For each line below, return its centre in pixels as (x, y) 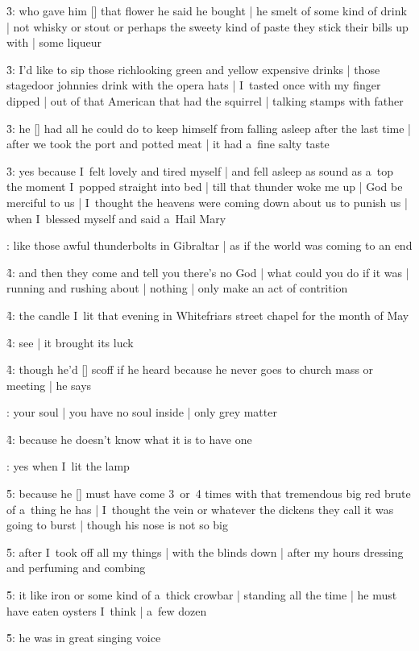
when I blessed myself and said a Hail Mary (116, 218)
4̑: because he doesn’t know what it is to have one (129, 439)
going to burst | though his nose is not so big (117, 525)
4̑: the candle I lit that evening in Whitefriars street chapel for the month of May (208, 315)
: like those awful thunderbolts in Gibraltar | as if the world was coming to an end (209, 245)
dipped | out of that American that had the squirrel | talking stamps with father (205, 100)
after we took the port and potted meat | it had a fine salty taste (168, 144)
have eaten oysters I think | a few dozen (107, 610)
